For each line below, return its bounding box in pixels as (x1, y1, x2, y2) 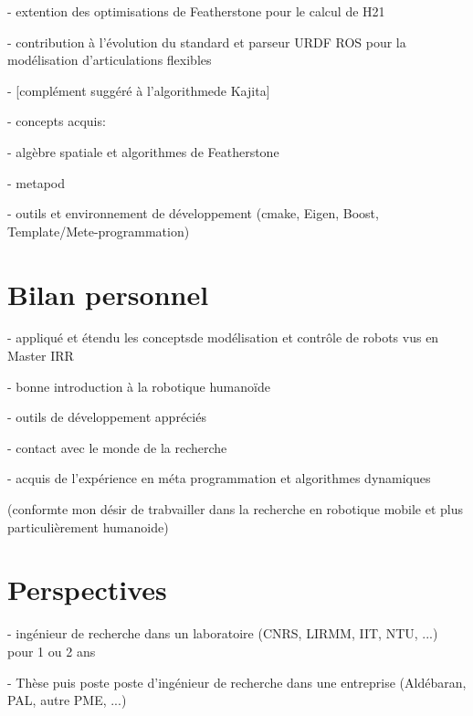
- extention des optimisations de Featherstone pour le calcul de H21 (7, 2, 385, 20)
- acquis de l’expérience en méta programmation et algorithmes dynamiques (7, 469, 431, 488)
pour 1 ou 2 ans (7, 641, 96, 660)
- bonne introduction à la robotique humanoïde (7, 376, 270, 395)
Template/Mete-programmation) (7, 221, 190, 240)
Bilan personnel (7, 275, 209, 312)
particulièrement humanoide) (7, 517, 169, 536)
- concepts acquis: (7, 111, 106, 131)
